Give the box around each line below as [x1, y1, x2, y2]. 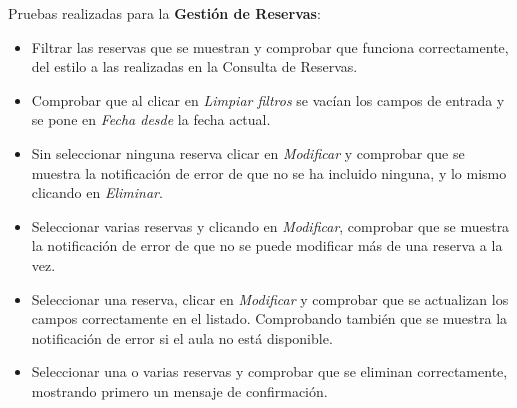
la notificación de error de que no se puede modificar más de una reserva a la [31, 235, 503, 256]
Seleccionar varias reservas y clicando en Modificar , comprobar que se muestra [31, 215, 510, 236]
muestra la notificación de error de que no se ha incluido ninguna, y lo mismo [31, 162, 507, 183]
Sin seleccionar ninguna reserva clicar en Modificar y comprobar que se [31, 142, 465, 163]
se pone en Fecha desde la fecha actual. [31, 109, 271, 130]
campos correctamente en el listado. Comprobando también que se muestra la [31, 308, 508, 329]
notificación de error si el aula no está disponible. [31, 327, 333, 348]
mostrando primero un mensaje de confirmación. [31, 380, 328, 401]
